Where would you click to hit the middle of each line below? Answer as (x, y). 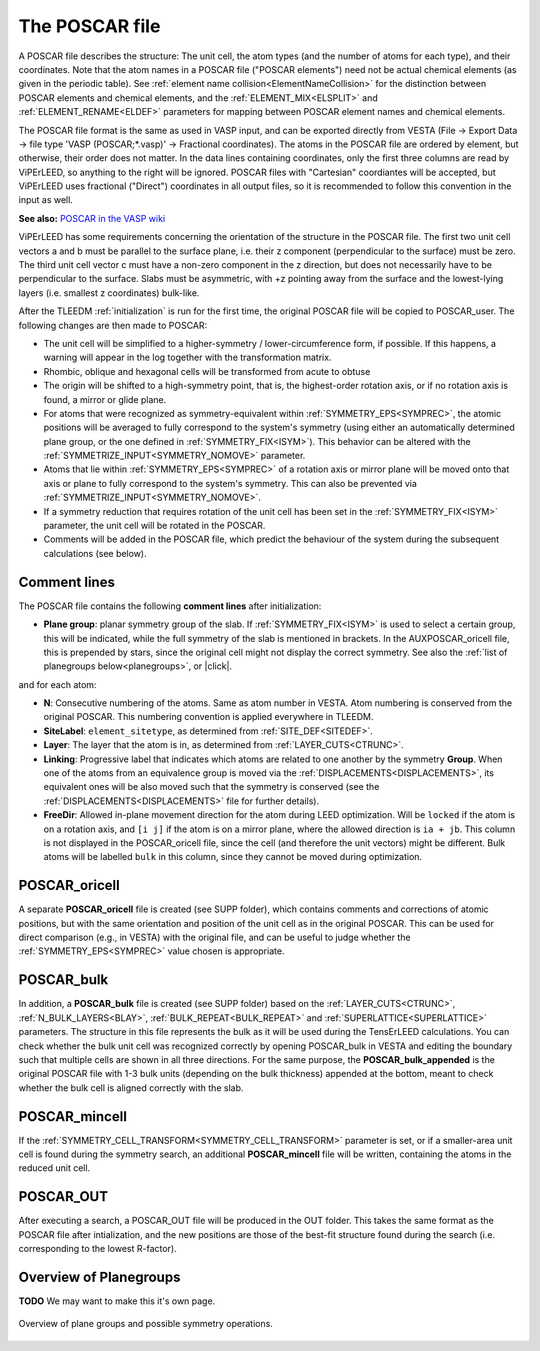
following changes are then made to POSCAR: (113, 325)
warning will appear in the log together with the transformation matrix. (187, 357)
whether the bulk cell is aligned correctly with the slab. (131, 1087)
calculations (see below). (95, 553)
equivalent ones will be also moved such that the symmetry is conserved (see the (211, 787)
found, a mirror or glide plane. (105, 399)
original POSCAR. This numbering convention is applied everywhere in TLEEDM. (208, 717)
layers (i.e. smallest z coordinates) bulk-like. (109, 292)
